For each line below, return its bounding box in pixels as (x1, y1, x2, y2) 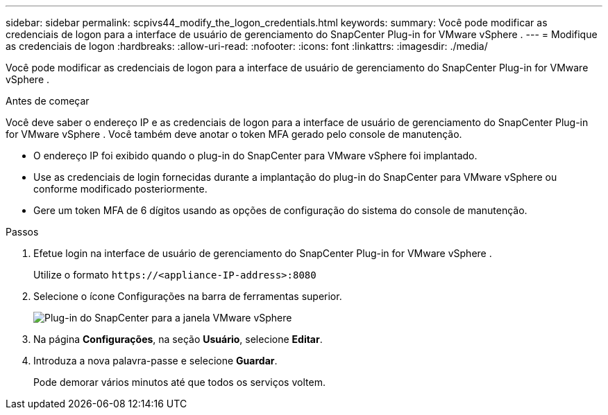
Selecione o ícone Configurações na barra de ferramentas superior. (33, 290, 342, 302)
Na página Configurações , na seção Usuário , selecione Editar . (33, 333, 323, 345)
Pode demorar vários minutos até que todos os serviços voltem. (33, 376, 326, 388)
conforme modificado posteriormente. (33, 183, 208, 195)
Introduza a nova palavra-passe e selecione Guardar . (33, 355, 278, 367)
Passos (6, 226, 39, 238)
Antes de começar (6, 95, 90, 107)
